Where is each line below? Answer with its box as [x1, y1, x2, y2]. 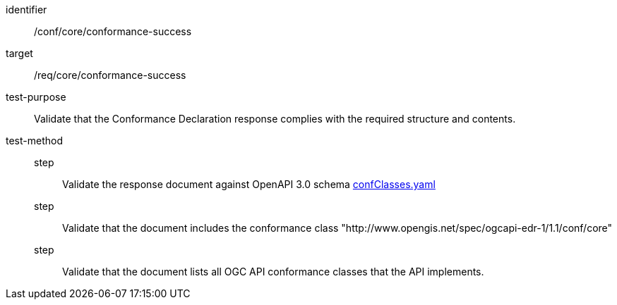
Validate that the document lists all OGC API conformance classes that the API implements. [62, 266, 484, 278]
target [6, 47, 33, 59]
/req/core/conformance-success [34, 69, 186, 81]
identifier [6, 4, 47, 15]
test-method [6, 135, 63, 147]
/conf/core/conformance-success [34, 25, 192, 37]
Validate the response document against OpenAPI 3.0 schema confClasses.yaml [62, 178, 436, 190]
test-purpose [6, 91, 66, 103]
